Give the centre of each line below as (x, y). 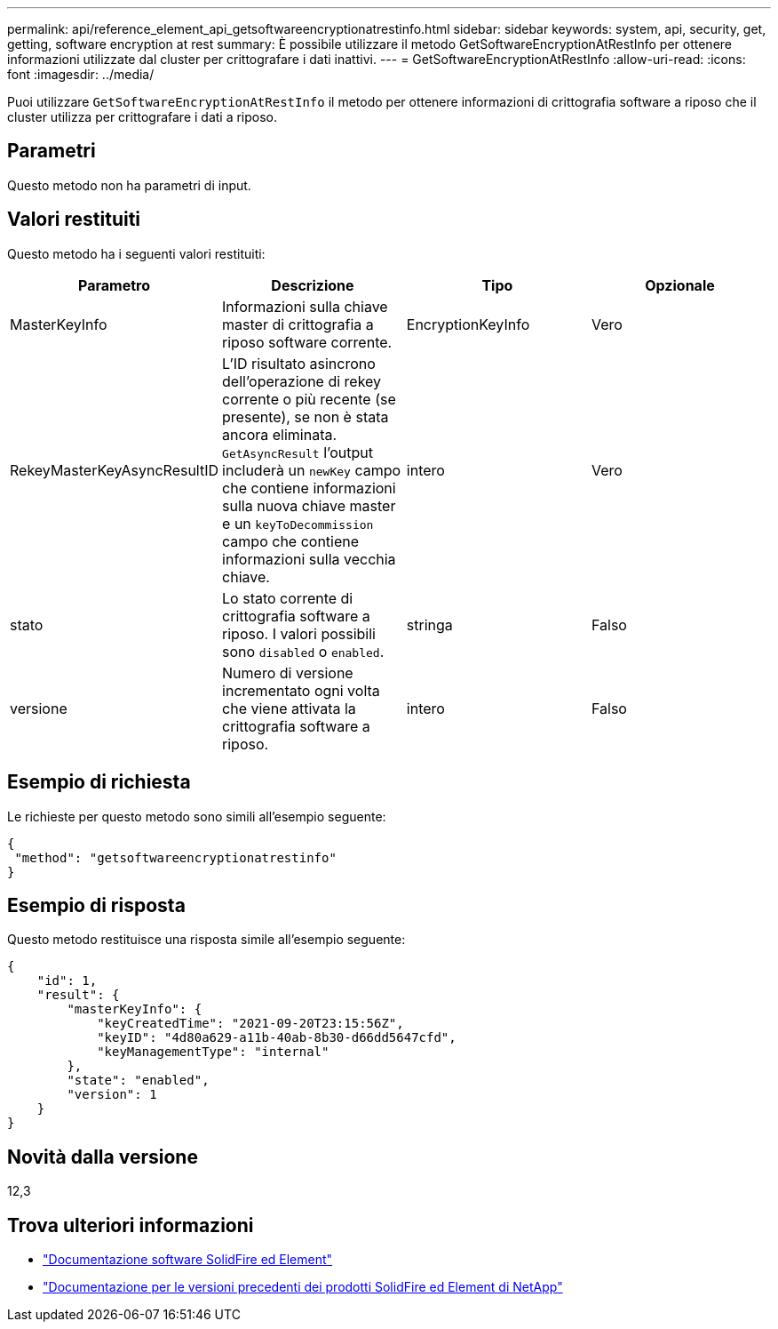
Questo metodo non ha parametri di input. (129, 185)
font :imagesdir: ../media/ (81, 74)
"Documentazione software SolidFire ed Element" (188, 1260)
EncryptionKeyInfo (468, 324)
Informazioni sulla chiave (305, 306)
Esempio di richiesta (99, 782)
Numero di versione (288, 673)
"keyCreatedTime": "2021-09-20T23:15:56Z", (250, 1024)
